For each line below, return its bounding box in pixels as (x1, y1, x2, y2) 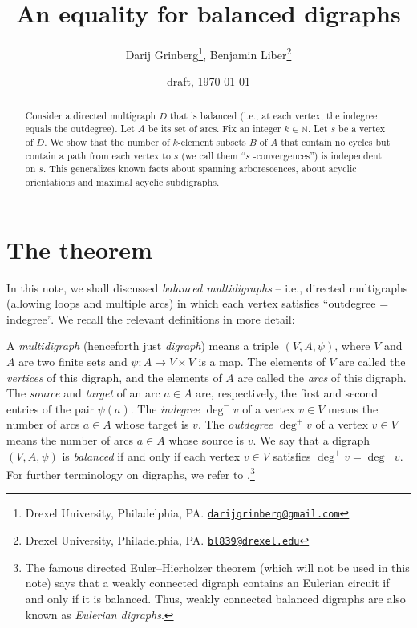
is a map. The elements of (198, 353, 326, 370)
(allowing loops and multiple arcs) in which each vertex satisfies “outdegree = (6, 295, 389, 312)
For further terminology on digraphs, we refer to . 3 (6, 464, 255, 482)
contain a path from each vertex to (25, 148, 171, 162)
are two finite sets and (18, 353, 128, 370)
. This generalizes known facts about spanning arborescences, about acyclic (43, 162, 357, 175)
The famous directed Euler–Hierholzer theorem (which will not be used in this (25, 558, 410, 575)
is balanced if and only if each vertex (62, 447, 241, 464)
